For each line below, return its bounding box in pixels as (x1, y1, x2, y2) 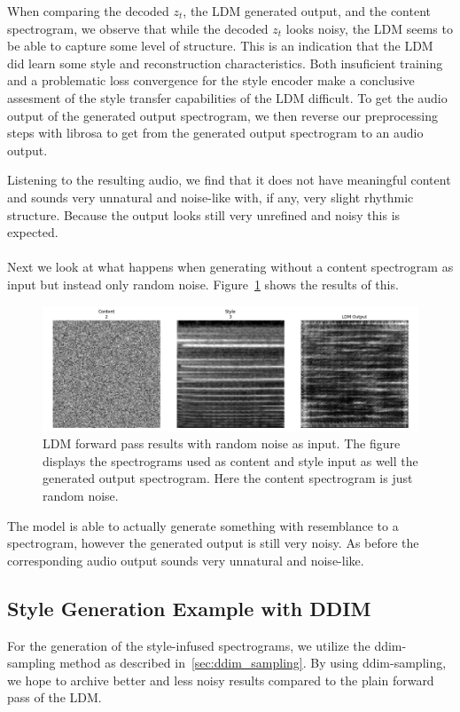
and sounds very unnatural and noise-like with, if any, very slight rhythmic (7, 187, 414, 206)
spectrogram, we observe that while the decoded (7, 19, 269, 37)
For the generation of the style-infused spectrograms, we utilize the (7, 636, 370, 654)
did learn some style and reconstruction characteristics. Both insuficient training (7, 53, 443, 72)
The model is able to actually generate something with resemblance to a (7, 516, 399, 534)
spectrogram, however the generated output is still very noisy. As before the (7, 534, 419, 552)
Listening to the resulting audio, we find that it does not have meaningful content (7, 170, 451, 189)
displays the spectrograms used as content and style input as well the (43, 451, 418, 470)
